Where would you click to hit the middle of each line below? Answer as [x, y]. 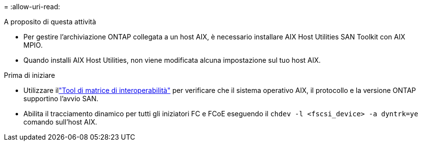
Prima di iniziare [29, 75]
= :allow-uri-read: [32, 7]
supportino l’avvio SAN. [61, 99]
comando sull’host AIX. [60, 122]
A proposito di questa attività [50, 22]
